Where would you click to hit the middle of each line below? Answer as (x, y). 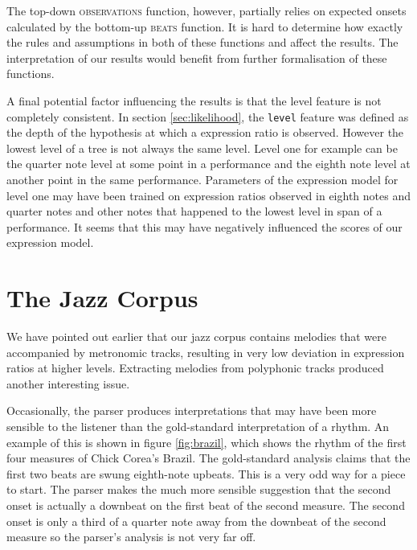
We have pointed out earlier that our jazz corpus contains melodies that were (196, 337)
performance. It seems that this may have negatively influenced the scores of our (204, 226)
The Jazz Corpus (102, 298)
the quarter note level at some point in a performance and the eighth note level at (208, 164)
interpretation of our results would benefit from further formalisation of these (197, 57)
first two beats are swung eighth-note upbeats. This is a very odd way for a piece (206, 473)
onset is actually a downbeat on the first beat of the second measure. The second (206, 505)
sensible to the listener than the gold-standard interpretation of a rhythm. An (198, 427)
